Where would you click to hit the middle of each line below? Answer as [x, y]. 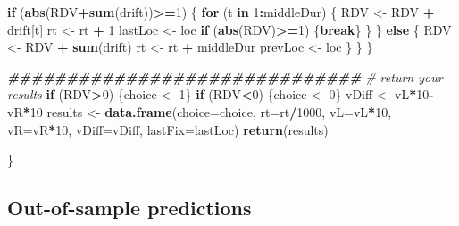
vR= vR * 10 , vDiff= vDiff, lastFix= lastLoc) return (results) [168, 129]
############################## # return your [225, 76]
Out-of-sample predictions [129, 208]
